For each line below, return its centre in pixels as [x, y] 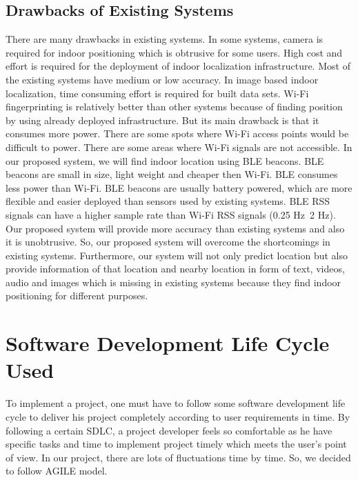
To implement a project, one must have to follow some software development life [176, 403]
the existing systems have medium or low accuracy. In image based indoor [162, 79]
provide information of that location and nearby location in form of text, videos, [175, 269]
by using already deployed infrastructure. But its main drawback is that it [162, 120]
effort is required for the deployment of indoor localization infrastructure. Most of [178, 66]
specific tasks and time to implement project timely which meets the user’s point [176, 444]
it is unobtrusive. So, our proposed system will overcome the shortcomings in [168, 242]
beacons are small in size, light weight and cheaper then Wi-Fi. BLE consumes [172, 174]
